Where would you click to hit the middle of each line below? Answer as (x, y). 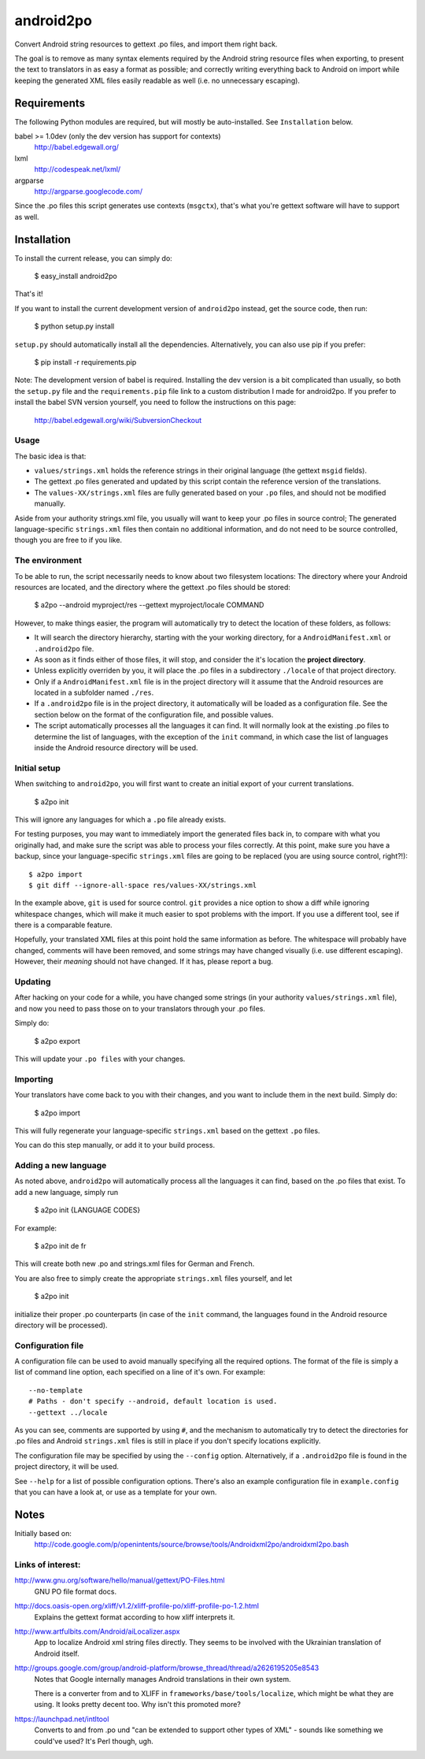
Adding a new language (61, 1166)
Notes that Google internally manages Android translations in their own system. (163, 1679)
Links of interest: (48, 1565)
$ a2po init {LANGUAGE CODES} (87, 1210)
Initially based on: (43, 1533)
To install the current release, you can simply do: (93, 258)
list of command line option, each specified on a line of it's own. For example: (140, 1372)
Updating (33, 982)
